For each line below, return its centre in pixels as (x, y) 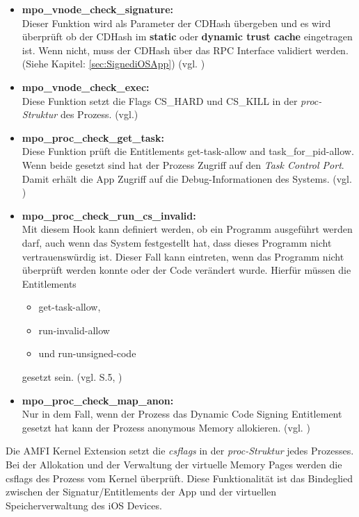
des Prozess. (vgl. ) (99, 114)
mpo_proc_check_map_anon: (98, 400)
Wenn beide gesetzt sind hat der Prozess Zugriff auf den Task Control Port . (183, 164)
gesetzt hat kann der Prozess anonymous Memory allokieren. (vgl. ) (166, 427)
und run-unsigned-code (87, 353)
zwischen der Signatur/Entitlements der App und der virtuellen (141, 492)
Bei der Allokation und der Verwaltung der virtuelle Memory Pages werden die (174, 465)
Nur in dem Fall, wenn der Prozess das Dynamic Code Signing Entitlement (182, 414)
